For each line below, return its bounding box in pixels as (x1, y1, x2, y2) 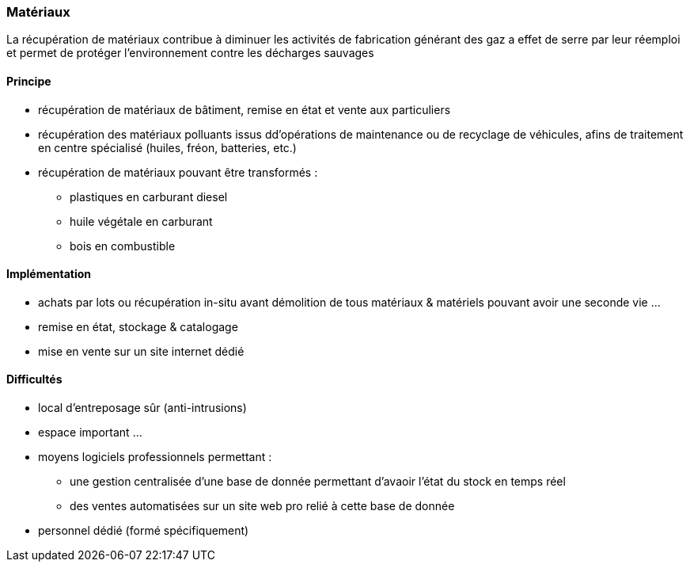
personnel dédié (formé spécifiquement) (38, 524, 249, 538)
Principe (6, 74, 51, 88)
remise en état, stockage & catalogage (38, 319, 238, 334)
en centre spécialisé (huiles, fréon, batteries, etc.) (38, 140, 297, 154)
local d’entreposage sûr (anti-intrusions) (38, 401, 247, 415)
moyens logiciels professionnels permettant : (38, 450, 272, 464)
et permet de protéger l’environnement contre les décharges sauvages (6, 46, 374, 60)
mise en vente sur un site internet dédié (38, 344, 245, 358)
